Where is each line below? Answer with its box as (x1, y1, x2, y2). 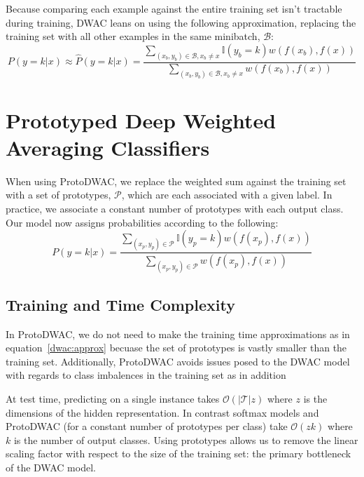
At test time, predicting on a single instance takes (6, 391, 220, 406)
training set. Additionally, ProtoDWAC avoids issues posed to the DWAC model (6, 354, 350, 368)
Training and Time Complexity (6, 293, 235, 315)
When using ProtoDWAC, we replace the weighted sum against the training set (6, 173, 346, 188)
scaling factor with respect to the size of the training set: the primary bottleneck (6, 446, 351, 461)
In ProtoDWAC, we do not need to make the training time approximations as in (6, 326, 350, 341)
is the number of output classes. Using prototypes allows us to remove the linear (13, 432, 358, 447)
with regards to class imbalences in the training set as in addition (6, 368, 286, 382)
